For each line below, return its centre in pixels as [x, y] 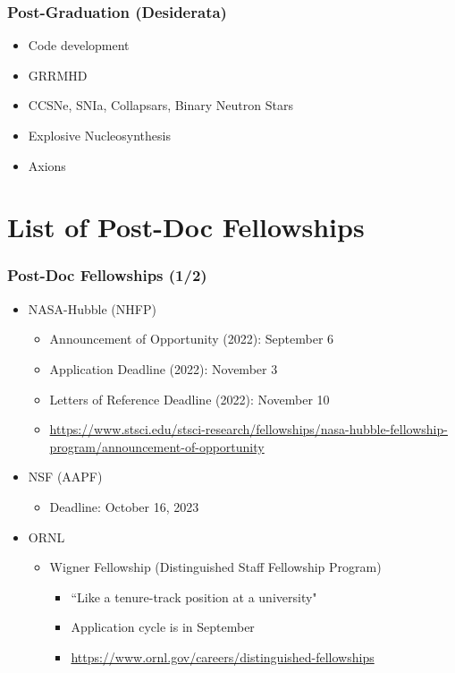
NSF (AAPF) [65, 477]
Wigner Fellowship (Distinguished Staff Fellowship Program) [215, 567]
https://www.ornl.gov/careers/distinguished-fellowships [223, 656]
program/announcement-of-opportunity [157, 446]
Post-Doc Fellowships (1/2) [107, 275]
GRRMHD [58, 75]
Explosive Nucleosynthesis [99, 135]
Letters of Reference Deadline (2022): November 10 [190, 399]
